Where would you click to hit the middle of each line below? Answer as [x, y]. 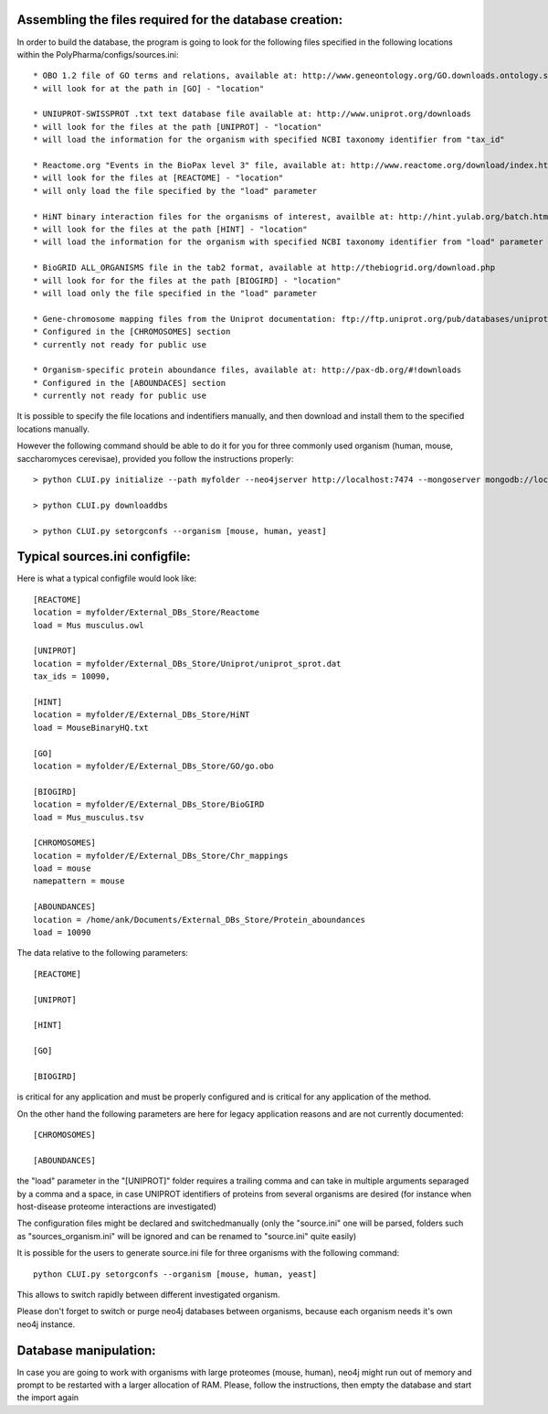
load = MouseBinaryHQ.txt [91, 728]
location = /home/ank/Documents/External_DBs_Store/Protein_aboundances [199, 920]
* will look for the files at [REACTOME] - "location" [158, 178]
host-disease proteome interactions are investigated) [116, 1206]
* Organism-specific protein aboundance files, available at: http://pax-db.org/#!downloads [248, 370]
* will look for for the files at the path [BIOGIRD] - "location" [187, 280]
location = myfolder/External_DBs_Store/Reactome [147, 612]
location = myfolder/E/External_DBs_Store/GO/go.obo [153, 766]
